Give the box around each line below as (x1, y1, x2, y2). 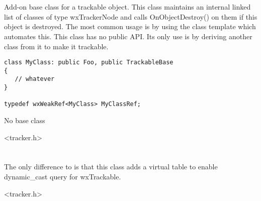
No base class (4, 115, 45, 126)
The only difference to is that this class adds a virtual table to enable (4, 161, 218, 172)
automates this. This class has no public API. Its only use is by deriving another (4, 31, 252, 41)
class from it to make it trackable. (4, 41, 109, 51)
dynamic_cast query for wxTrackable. (4, 171, 121, 182)
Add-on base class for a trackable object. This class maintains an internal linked (4, 2, 251, 12)
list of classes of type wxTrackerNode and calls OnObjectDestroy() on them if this (4, 11, 257, 22)
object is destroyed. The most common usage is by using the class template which (4, 21, 256, 32)
